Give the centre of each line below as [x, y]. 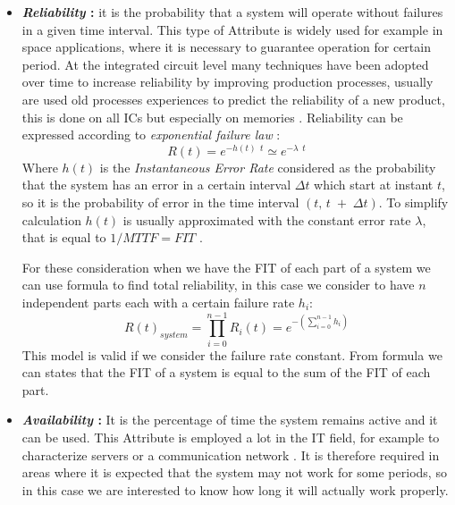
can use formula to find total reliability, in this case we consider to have [218, 285]
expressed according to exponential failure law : [151, 135]
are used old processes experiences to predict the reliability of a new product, [233, 99]
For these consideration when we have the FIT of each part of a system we [226, 267]
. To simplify [413, 202]
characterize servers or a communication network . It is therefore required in [231, 454]
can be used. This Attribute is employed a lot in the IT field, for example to [231, 438]
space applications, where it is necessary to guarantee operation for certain [226, 47]
